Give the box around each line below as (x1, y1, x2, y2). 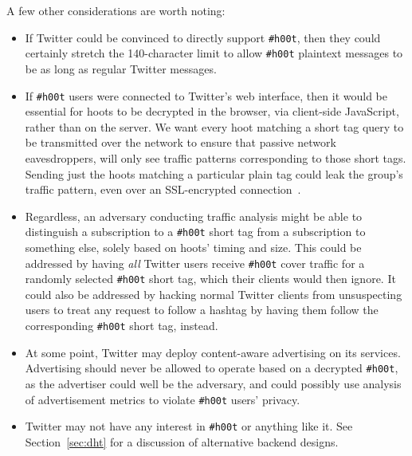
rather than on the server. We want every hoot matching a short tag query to (25, 118, 404, 135)
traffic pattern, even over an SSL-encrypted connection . (25, 181, 301, 198)
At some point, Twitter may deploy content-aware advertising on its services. (25, 344, 401, 360)
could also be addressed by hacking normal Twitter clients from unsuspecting (25, 285, 402, 302)
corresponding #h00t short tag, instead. (25, 317, 218, 334)
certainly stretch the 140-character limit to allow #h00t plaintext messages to (25, 45, 403, 61)
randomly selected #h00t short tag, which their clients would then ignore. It (25, 270, 396, 287)
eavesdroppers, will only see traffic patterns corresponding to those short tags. (25, 149, 406, 166)
